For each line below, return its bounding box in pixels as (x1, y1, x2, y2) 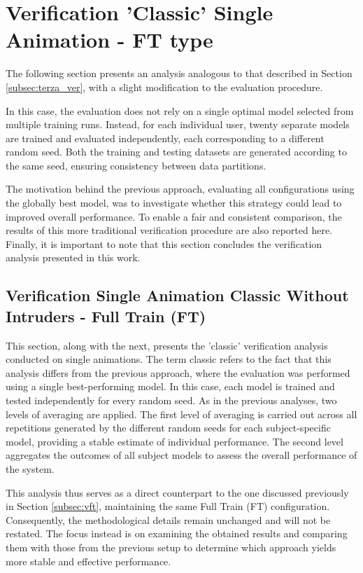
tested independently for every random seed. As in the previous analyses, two (6, 393, 337, 407)
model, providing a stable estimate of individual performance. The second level (6, 434, 343, 448)
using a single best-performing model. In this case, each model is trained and (6, 379, 335, 394)
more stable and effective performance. (6, 553, 171, 568)
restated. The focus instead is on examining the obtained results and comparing (6, 526, 348, 541)
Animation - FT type (6, 25, 213, 54)
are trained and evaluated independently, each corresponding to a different (6, 130, 325, 145)
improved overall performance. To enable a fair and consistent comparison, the (6, 209, 342, 223)
